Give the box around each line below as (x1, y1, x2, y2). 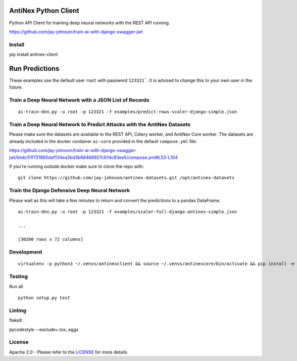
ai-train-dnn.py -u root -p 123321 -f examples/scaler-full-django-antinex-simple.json (18, 208, 238, 214)
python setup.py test (18, 295, 70, 301)
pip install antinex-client (9, 52, 58, 57)
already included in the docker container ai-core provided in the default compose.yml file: (9, 138, 198, 144)
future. (9, 84, 23, 90)
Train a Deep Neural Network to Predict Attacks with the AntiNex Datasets (9, 121, 191, 128)
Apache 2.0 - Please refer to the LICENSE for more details (9, 349, 127, 355)
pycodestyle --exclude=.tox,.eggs (9, 326, 79, 332)
